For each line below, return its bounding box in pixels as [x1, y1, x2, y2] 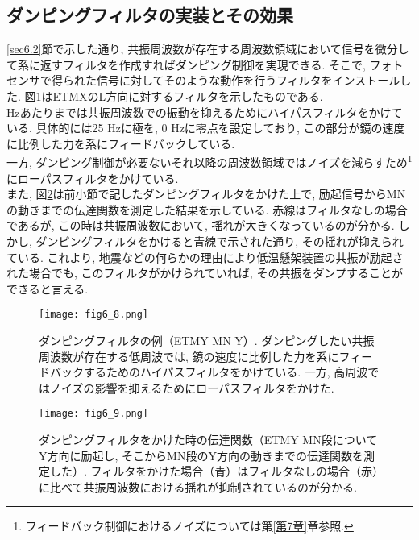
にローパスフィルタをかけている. [6, 169, 179, 186]
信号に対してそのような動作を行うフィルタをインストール [96, 72, 400, 89]
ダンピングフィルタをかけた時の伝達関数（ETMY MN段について [39, 431, 378, 448]
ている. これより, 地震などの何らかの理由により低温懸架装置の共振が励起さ [6, 248, 404, 265]
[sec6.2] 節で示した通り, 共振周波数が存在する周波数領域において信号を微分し [6, 40, 409, 57]
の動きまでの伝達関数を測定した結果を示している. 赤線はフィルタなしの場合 [6, 201, 408, 218]
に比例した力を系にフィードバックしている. [6, 135, 235, 152]
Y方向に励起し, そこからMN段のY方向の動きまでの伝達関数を [39, 447, 363, 463]
